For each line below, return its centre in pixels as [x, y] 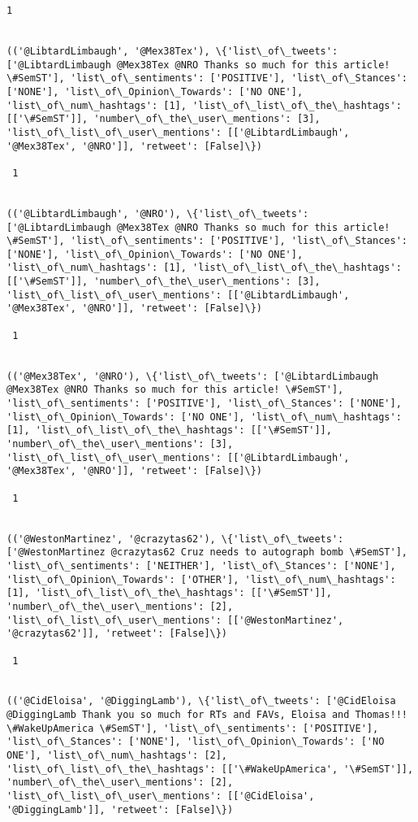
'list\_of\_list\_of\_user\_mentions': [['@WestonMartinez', [175, 620]
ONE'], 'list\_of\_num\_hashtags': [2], [117, 756]
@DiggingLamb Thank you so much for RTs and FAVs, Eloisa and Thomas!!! [207, 715]
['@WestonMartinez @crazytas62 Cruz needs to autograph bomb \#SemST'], [207, 552]
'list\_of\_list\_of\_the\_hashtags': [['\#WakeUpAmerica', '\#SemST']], [210, 769]
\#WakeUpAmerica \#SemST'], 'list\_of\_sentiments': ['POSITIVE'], [193, 728]
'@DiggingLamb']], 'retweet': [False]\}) [120, 809]
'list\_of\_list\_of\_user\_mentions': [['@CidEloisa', [161, 796]
